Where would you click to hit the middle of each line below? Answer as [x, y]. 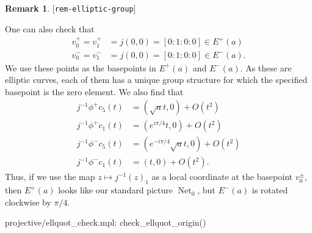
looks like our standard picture [115, 190]
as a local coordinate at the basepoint [222, 177]
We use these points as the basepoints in [81, 67]
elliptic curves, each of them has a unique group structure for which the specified [156, 80]
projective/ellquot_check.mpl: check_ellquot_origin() [106, 222]
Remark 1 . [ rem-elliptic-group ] [71, 8]
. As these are [266, 67]
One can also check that [50, 28]
